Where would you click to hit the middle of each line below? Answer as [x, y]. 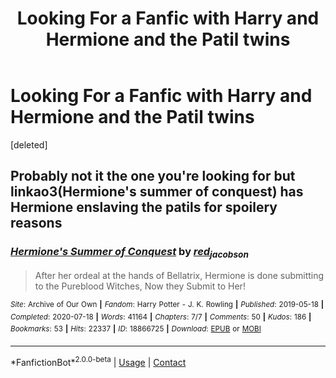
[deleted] [29, 144]
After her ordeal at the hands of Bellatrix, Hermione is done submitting [179, 275]
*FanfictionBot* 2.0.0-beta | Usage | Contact [98, 361]
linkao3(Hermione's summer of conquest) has [157, 192]
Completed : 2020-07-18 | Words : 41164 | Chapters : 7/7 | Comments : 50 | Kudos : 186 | [161, 317]
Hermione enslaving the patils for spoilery [144, 207]
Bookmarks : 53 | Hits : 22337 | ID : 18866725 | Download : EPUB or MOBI [136, 329]
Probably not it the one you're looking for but [153, 176]
